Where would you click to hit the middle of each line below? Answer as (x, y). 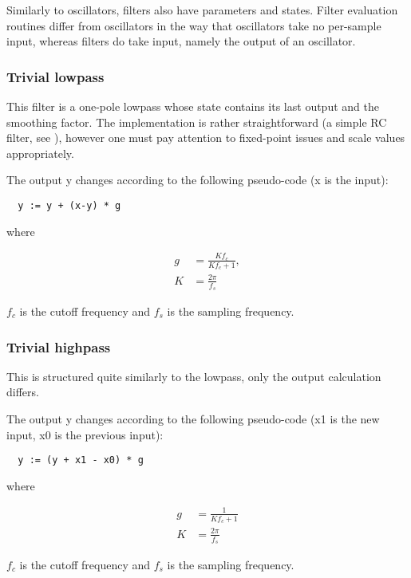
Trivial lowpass (55, 76)
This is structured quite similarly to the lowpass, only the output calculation (194, 376)
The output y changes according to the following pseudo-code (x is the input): (198, 180)
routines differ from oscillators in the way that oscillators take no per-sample (194, 25)
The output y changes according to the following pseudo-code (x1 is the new (193, 418)
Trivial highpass (59, 346)
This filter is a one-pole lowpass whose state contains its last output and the (193, 106)
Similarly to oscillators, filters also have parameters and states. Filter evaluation (202, 10)
